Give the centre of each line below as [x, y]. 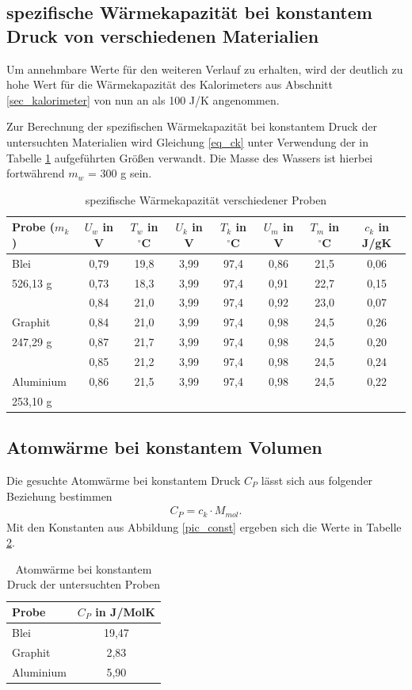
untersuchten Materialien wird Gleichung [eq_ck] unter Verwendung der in [188, 141]
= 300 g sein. [120, 173]
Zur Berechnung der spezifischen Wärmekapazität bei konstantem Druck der [192, 126]
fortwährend [36, 173]
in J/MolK [125, 612]
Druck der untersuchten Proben [84, 584]
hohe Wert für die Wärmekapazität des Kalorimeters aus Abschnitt [170, 84]
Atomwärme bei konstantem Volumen [164, 447]
